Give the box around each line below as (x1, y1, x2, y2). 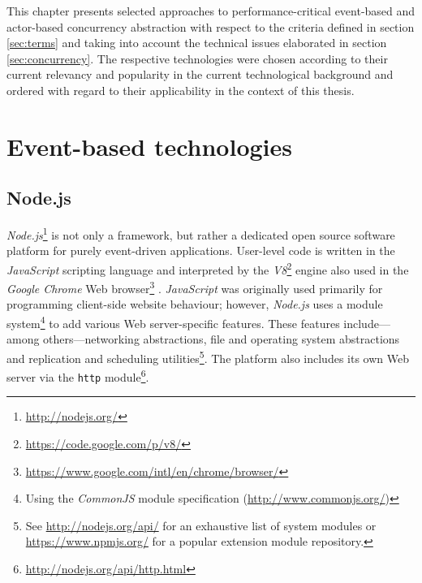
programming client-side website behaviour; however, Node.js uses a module (6, 296, 383, 313)
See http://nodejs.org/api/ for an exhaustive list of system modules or (25, 516, 377, 533)
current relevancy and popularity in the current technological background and (6, 66, 394, 83)
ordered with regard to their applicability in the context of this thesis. (6, 81, 355, 98)
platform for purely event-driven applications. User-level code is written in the (6, 242, 395, 259)
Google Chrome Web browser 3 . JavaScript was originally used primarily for (6, 278, 383, 296)
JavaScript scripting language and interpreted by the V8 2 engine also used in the (6, 258, 409, 278)
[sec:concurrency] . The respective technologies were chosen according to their (6, 50, 388, 67)
